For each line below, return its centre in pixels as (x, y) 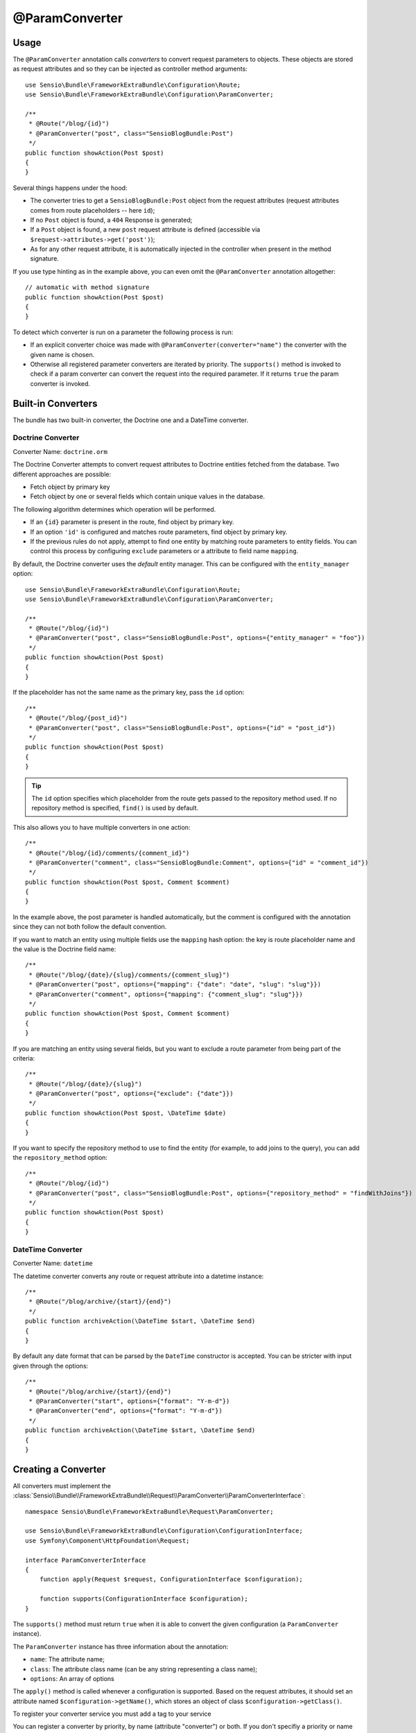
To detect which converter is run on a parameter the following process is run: (123, 332)
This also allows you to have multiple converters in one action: (102, 827)
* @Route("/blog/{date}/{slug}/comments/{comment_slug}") (129, 975)
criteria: (24, 1058)
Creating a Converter (59, 1469)
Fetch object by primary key (70, 487)
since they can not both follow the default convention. (90, 927)
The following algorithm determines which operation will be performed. (114, 509)
